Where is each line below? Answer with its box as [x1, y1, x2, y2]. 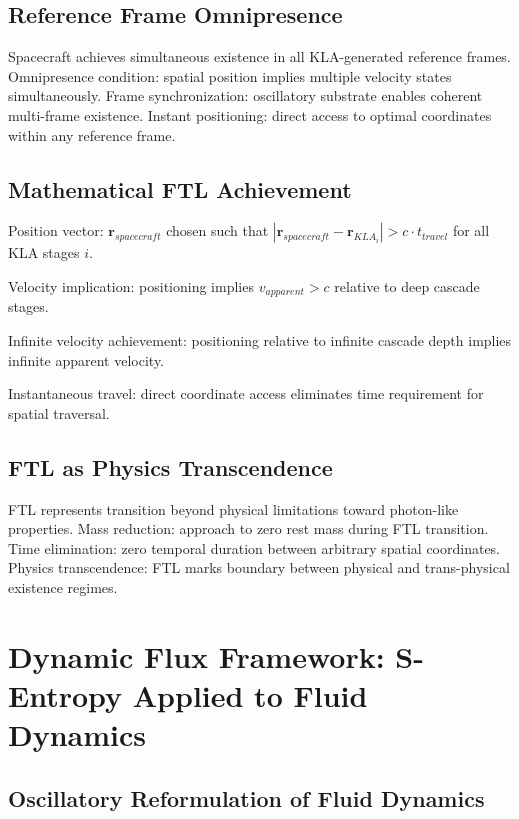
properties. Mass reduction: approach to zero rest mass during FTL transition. [8, 518, 489, 539]
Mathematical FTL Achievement [8, 173, 352, 204]
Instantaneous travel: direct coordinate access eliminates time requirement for [8, 383, 484, 404]
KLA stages [8, 242, 80, 263]
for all [452, 220, 490, 241]
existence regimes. [8, 576, 118, 597]
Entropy [8, 674, 123, 715]
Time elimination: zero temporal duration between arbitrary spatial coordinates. [8, 537, 501, 558]
